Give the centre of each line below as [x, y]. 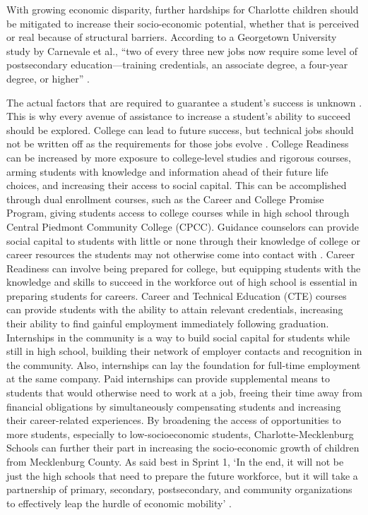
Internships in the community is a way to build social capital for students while [178, 337]
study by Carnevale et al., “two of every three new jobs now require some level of [182, 50]
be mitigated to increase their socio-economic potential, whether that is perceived [183, 23]
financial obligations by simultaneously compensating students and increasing [174, 406]
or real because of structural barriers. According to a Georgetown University [172, 37]
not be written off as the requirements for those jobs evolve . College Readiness [178, 144]
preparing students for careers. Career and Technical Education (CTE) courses [177, 295]
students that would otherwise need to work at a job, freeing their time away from [185, 393]
